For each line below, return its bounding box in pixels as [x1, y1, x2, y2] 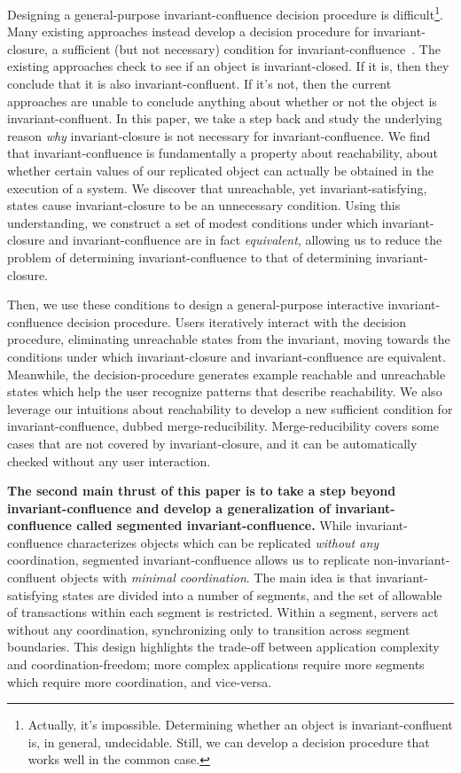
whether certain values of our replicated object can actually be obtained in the [7, 161, 434, 179]
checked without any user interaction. [7, 451, 211, 470]
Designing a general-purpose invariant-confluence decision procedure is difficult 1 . [7, 3, 443, 23]
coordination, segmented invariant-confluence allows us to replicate [7, 550, 370, 569]
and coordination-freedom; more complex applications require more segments [7, 655, 425, 674]
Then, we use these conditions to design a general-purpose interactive [7, 295, 384, 314]
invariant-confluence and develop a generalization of [7, 498, 331, 517]
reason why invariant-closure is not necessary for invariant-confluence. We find [7, 126, 431, 144]
